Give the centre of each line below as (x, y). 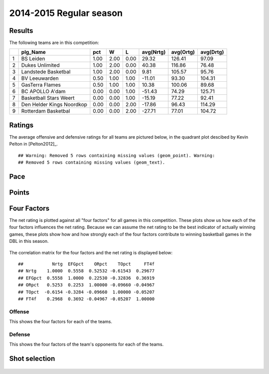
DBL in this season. (29, 241)
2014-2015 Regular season (66, 13)
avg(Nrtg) (154, 52)
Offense (19, 312)
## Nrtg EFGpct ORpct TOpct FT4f (86, 264)
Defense (20, 334)
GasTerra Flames (41, 85)
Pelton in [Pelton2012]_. (34, 144)
